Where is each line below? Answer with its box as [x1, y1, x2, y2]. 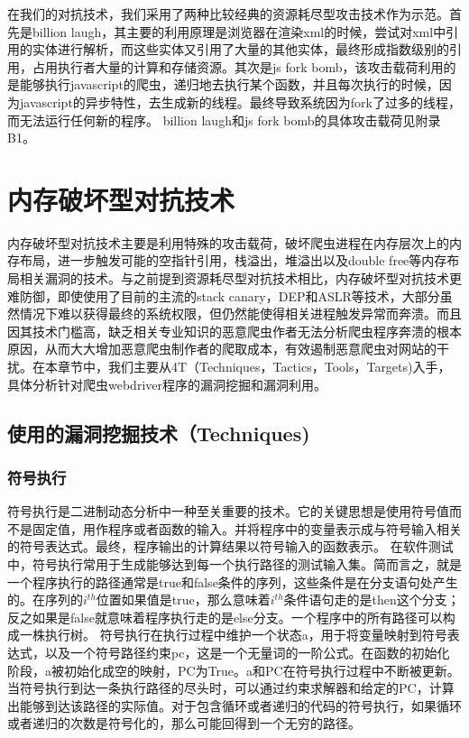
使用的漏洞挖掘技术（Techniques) [7, 419, 310, 447]
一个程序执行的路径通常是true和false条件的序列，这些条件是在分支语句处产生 [7, 572, 458, 591]
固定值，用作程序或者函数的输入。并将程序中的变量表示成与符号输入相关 [32, 519, 462, 538]
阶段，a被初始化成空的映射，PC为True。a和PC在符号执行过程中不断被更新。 [7, 660, 460, 679]
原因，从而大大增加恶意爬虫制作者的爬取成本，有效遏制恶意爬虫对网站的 [7, 339, 437, 358]
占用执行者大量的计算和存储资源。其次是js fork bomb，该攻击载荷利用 [32, 57, 444, 76]
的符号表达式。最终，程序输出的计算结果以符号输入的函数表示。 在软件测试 [7, 537, 454, 556]
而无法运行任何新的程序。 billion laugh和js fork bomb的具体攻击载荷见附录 [7, 110, 441, 129]
